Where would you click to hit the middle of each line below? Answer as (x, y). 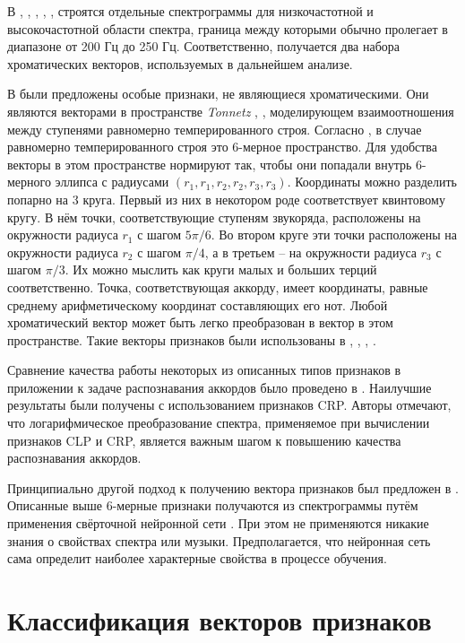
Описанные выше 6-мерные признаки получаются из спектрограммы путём (213, 505)
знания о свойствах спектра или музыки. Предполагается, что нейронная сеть (219, 540)
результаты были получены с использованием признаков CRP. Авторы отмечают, (229, 405)
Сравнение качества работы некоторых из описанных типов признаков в (204, 370)
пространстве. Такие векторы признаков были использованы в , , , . (192, 339)
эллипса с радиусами (112, 182)
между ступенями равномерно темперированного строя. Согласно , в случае (215, 129)
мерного (29, 182)
